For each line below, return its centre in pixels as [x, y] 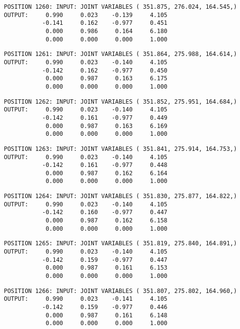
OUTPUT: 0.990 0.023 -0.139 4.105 [86, 15]
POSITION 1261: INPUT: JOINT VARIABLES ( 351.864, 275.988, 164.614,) [120, 54]
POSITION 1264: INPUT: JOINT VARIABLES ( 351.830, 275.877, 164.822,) [120, 196]
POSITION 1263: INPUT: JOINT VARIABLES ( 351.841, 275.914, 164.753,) [120, 149]
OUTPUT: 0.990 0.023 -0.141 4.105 [86, 299]
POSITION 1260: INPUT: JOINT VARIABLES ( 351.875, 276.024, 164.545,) [120, 7]
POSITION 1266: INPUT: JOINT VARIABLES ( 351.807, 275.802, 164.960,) [120, 291]
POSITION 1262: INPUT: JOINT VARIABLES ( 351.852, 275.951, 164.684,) [120, 101]
